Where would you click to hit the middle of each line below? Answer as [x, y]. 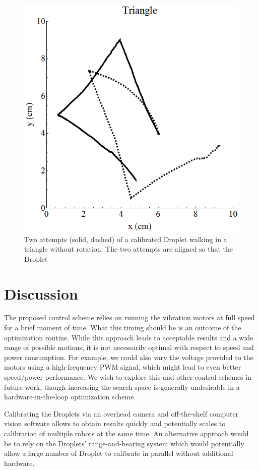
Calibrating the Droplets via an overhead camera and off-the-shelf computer [121, 413]
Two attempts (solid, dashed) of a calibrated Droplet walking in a [126, 239]
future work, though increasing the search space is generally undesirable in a [122, 387]
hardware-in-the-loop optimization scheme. [70, 397]
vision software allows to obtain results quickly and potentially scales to [115, 423]
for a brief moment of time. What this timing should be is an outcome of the [123, 328]
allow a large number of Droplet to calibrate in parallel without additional [119, 453]
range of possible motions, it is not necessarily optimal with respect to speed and [129, 347]
